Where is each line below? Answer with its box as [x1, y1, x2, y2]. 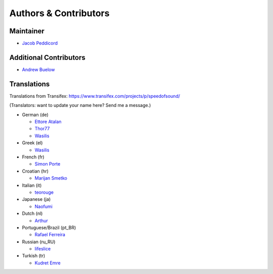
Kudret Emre [34, 260, 61, 266]
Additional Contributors [9, 53, 86, 62]
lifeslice [34, 246, 51, 252]
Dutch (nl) [22, 210, 43, 216]
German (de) [22, 112, 49, 118]
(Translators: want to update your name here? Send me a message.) [9, 102, 151, 108]
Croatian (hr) [22, 168, 49, 174]
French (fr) [22, 154, 45, 160]
